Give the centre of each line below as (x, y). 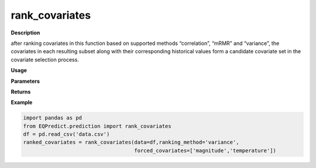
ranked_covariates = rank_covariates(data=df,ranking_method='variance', (131, 142)
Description (25, 33)
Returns (21, 92)
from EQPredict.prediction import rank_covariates (97, 126)
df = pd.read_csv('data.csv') (66, 134)
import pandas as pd (52, 118)
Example (22, 103)
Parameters (25, 81)
